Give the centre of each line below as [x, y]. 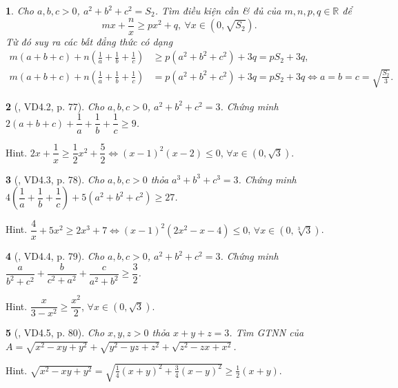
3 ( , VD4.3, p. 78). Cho [55, 179]
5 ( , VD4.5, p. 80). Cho [55, 333]
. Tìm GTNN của [267, 333]
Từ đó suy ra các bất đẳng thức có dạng [89, 41]
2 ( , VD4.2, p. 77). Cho [55, 106]
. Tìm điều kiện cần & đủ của [218, 10]
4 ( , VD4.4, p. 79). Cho [55, 256]
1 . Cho [20, 10]
